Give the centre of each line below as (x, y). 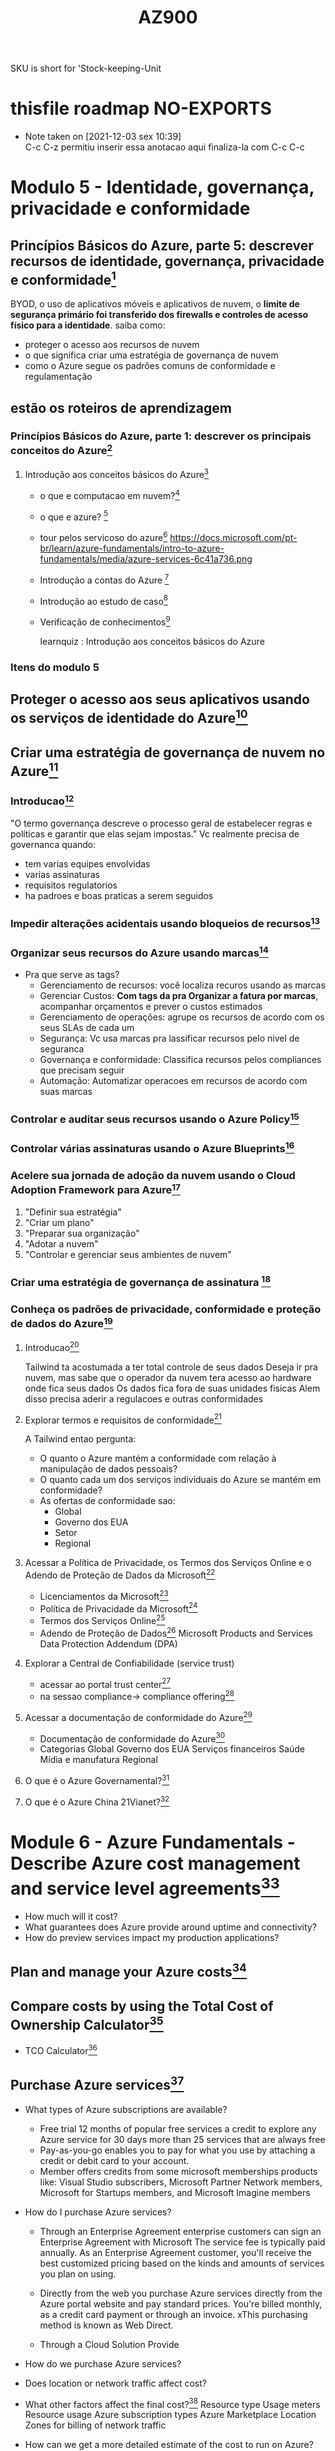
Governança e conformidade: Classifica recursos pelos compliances (180, 1060)
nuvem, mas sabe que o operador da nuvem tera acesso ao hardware (168, 1377)
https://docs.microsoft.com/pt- (233, 537)
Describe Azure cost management (155, 1863)
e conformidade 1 (63, 278)
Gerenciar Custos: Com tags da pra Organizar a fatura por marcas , (179, 996)
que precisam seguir (82, 1070)
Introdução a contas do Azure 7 (104, 579)
